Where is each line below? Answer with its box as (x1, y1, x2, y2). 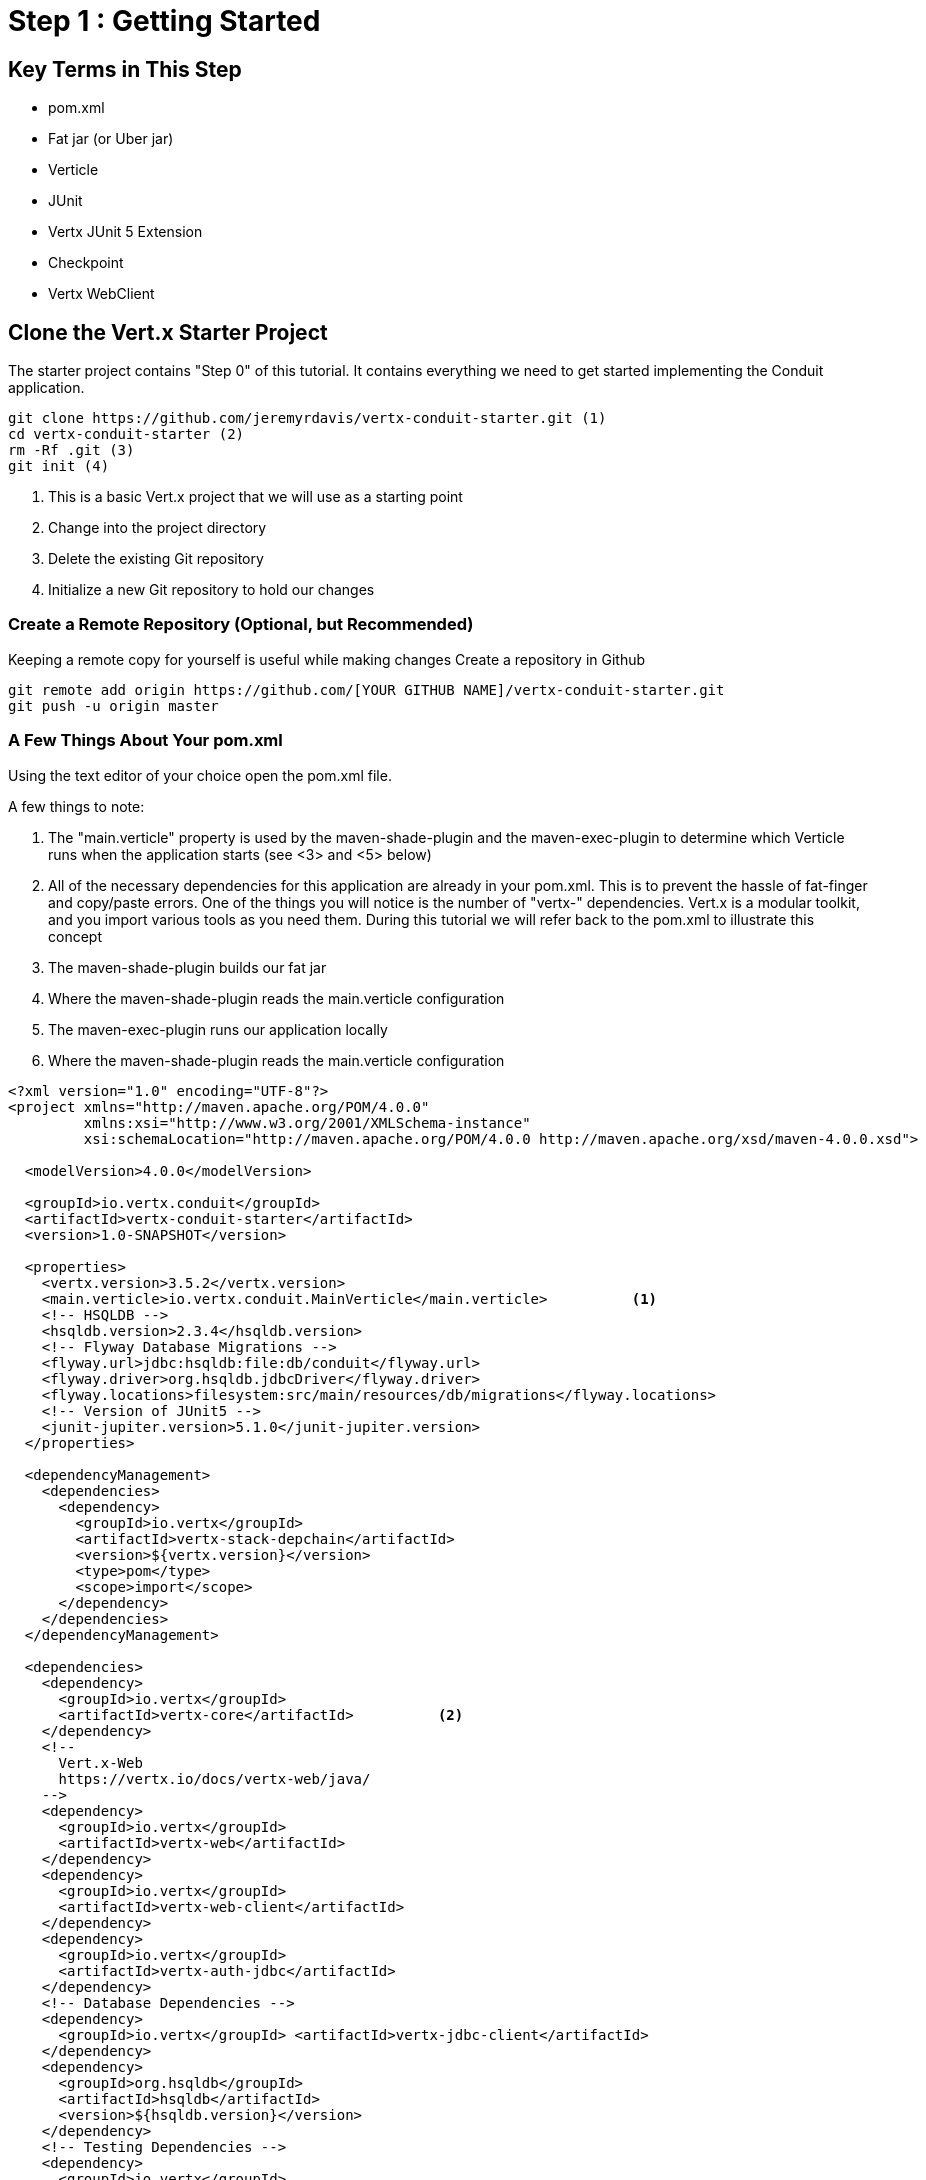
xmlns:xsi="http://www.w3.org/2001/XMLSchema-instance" (83, 1114, 531, 1131)
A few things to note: (8, 797, 145, 815)
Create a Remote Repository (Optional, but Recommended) (8, 614, 474, 635)
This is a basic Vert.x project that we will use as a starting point (48, 488, 463, 506)
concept (48, 927, 102, 945)
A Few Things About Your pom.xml (8, 730, 283, 751)
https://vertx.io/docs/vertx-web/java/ (58, 1770, 371, 1787)
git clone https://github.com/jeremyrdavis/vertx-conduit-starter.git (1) (8, 410, 607, 427)
